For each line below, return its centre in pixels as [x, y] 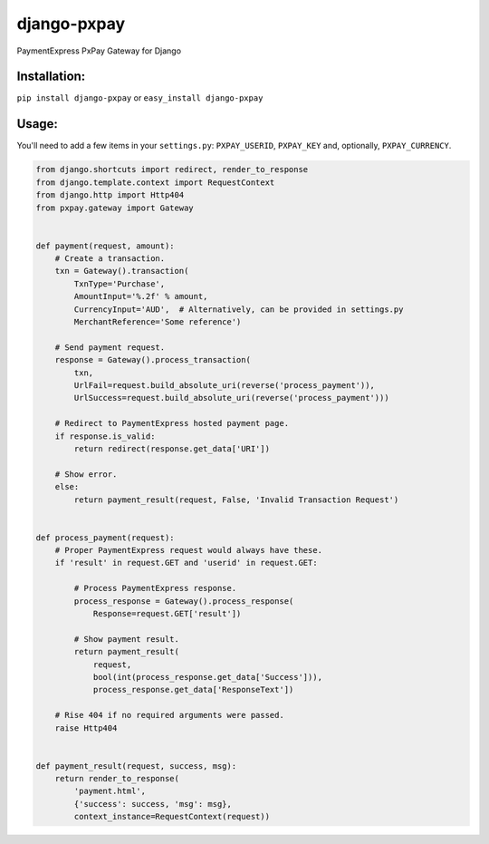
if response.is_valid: [105, 436]
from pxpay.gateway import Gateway [115, 208]
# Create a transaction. [110, 259]
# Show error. [86, 474]
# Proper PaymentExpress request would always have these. [189, 550]
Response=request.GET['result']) [167, 614]
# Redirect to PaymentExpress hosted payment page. [172, 423]
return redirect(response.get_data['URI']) [172, 448]
